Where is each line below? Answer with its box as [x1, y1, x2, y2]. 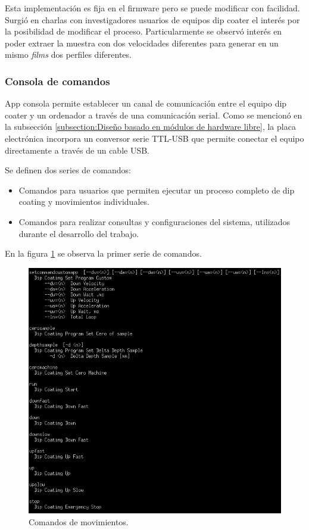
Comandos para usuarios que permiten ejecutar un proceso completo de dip [18, 183, 295, 196]
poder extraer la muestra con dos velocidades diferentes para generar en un [5, 36, 279, 49]
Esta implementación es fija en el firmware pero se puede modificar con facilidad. [5, 2, 300, 14]
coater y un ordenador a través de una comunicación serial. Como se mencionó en [5, 108, 302, 121]
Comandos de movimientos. [29, 515, 129, 528]
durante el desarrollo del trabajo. [18, 227, 139, 239]
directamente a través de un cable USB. [5, 144, 149, 156]
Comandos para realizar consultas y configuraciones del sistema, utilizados [18, 215, 291, 227]
